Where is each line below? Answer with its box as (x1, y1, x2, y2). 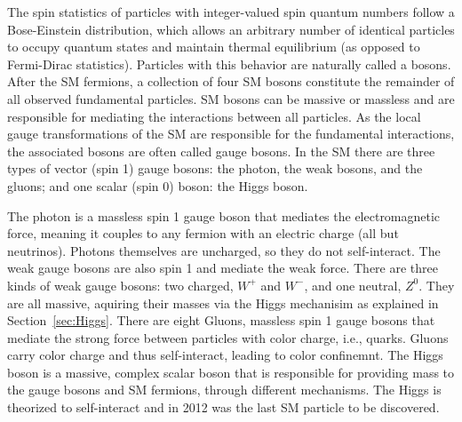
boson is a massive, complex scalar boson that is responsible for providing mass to (7, 362, 455, 381)
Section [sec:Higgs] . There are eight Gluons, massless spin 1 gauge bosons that (7, 311, 435, 330)
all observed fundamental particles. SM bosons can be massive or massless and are (7, 89, 455, 107)
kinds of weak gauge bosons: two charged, (7, 275, 234, 294)
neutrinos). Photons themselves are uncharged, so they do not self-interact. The (7, 241, 441, 259)
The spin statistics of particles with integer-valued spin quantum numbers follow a (7, 3, 455, 20)
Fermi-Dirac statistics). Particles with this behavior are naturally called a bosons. (7, 54, 451, 73)
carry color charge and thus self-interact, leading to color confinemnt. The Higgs (7, 346, 443, 364)
